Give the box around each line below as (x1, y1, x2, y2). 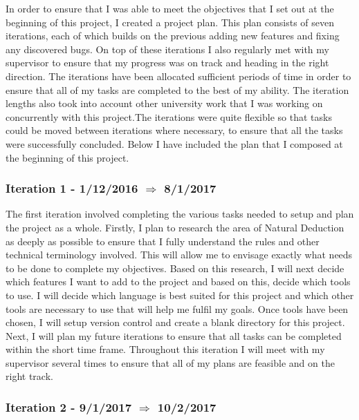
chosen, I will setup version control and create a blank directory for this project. (6, 315, 345, 330)
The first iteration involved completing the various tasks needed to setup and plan (6, 207, 354, 221)
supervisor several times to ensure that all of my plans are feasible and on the (6, 355, 335, 370)
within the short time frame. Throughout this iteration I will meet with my (6, 342, 325, 356)
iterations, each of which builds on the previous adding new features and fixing (6, 28, 340, 43)
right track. (6, 369, 53, 383)
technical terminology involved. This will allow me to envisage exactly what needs (6, 247, 353, 262)
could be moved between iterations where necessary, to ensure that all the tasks (6, 123, 343, 137)
